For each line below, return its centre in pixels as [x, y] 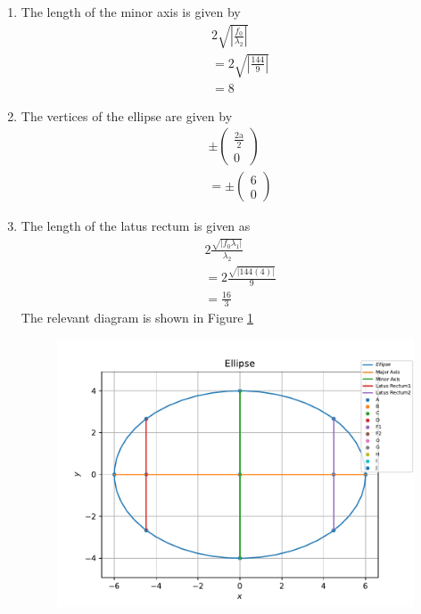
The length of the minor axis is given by [131, 12]
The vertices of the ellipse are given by [127, 115]
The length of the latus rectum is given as [136, 226]
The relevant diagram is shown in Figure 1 [137, 318]
